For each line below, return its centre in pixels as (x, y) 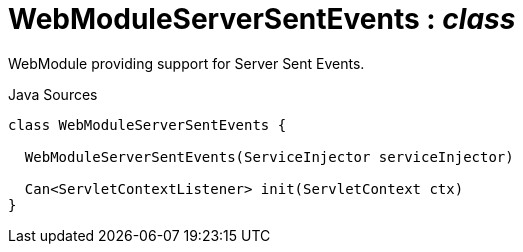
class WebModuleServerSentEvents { (147, 124)
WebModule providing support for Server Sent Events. (186, 63)
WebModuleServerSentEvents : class (262, 19)
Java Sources (53, 94)
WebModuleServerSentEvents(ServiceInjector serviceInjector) (269, 156)
